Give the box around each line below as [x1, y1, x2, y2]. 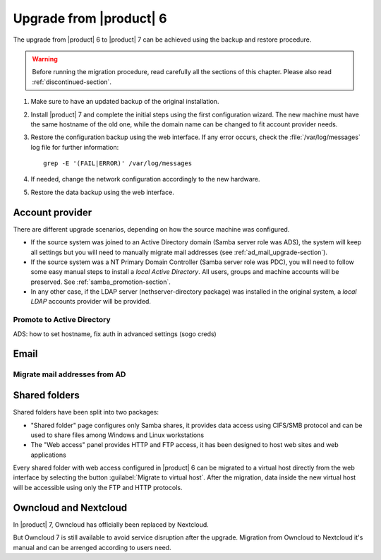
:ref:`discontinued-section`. [32, 78, 112, 86]
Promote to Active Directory [13, 315, 111, 325]
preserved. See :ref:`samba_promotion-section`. [30, 278, 171, 286]
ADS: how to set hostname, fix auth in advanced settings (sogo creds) [13, 329, 217, 338]
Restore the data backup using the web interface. [30, 188, 174, 196]
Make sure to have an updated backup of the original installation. [30, 97, 219, 106]
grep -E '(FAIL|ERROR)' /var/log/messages [43, 160, 193, 167]
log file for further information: [30, 143, 119, 151]
